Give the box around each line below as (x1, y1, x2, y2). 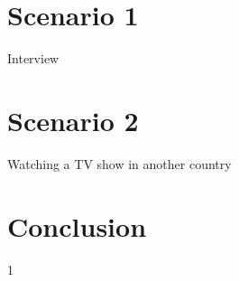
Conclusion (7, 207, 147, 244)
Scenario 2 (7, 101, 139, 138)
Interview (7, 49, 60, 68)
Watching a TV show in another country (7, 154, 232, 173)
